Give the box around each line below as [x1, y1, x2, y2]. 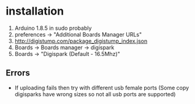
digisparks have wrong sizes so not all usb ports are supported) [14, 90, 176, 98]
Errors [6, 68, 30, 78]
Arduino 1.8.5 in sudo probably [14, 24, 92, 32]
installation [6, 4, 64, 18]
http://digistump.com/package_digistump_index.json [14, 37, 148, 44]
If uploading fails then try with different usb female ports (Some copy [14, 84, 189, 91]
